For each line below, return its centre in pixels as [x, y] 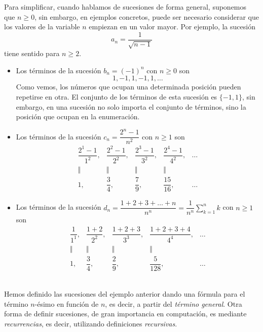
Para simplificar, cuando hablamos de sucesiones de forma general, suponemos [125, 7]
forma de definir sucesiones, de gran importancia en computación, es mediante [125, 314]
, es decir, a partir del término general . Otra [174, 303]
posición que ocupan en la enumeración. [78, 116]
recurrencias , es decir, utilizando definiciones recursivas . [91, 324]
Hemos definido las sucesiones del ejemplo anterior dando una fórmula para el [125, 294]
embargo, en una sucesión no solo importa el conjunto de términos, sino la [131, 106]
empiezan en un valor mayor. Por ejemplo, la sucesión [172, 27]
